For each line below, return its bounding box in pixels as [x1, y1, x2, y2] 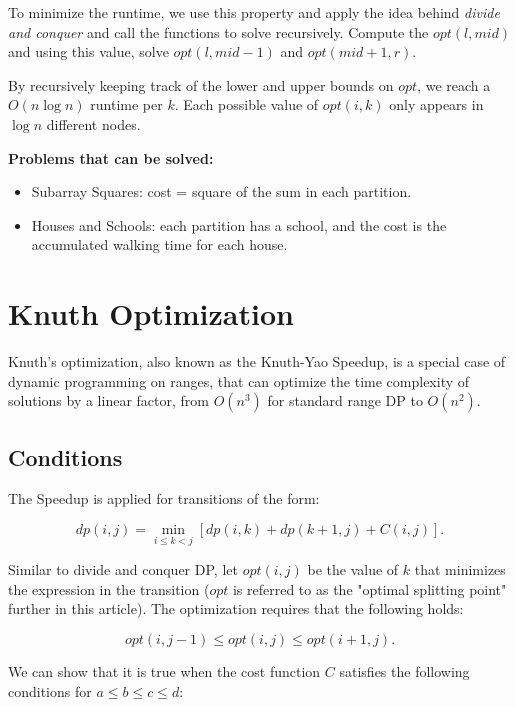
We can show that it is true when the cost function [8, 661, 321, 682]
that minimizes [414, 559, 506, 580]
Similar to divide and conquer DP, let [8, 559, 238, 580]
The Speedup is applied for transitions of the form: [8, 488, 320, 509]
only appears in [389, 94, 484, 115]
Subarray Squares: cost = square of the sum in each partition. [31, 181, 412, 202]
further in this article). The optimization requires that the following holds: [8, 598, 464, 619]
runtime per [90, 94, 163, 115]
